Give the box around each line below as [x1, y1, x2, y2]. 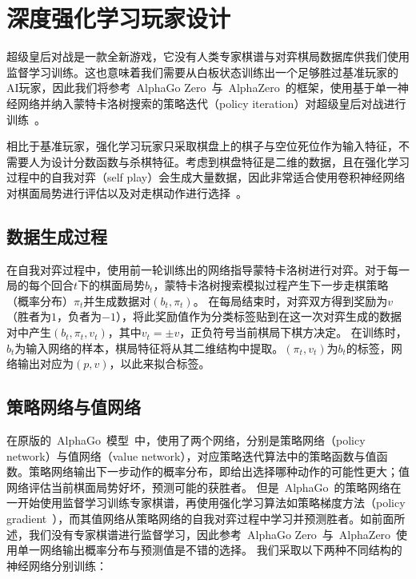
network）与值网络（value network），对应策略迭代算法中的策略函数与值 [6, 447, 377, 464]
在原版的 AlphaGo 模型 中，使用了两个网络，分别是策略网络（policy [6, 432, 366, 449]
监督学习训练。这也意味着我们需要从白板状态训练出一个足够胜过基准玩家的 [6, 63, 398, 80]
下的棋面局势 [78, 277, 146, 293]
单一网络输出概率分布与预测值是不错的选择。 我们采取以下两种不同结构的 [17, 541, 402, 558]
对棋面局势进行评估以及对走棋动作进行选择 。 [6, 184, 247, 201]
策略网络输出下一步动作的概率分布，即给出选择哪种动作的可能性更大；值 [28, 463, 410, 480]
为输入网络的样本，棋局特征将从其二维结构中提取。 [14, 339, 284, 356]
